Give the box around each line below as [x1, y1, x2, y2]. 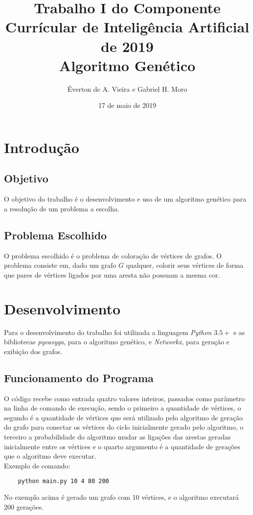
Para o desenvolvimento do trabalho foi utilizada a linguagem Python [4, 327, 212, 337]
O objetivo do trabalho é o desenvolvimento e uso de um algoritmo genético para [4, 194, 247, 204]
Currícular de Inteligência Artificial [5, 17, 250, 37]
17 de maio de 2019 [98, 100, 157, 110]
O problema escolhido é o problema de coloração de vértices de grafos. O [4, 250, 222, 260]
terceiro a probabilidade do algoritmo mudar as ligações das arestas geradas [4, 431, 231, 441]
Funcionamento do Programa [4, 370, 154, 385]
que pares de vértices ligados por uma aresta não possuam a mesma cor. [4, 269, 220, 280]
